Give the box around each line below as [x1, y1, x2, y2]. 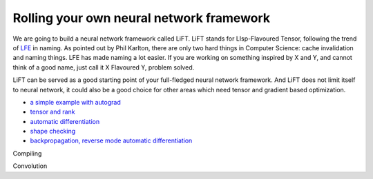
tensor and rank [30, 107, 75, 116]
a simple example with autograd [30, 98, 121, 106]
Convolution [12, 162, 48, 170]
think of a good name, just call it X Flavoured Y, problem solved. [12, 63, 195, 72]
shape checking [30, 127, 76, 136]
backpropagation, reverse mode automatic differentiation [30, 136, 193, 145]
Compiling [12, 149, 42, 158]
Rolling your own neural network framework [12, 10, 271, 25]
